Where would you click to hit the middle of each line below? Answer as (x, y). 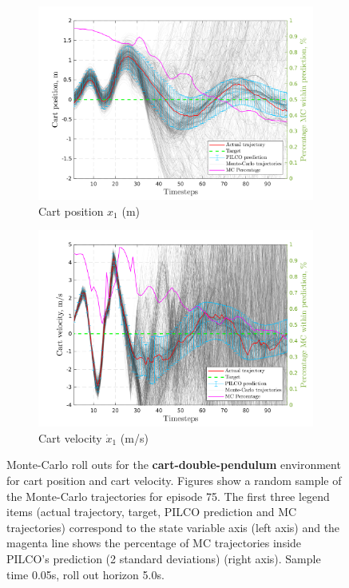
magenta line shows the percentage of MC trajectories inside (154, 543)
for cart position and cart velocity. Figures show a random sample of (174, 480)
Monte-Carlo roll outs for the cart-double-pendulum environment (174, 465)
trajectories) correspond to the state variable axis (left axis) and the (173, 527)
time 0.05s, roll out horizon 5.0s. (85, 574)
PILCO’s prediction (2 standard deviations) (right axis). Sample (164, 558)
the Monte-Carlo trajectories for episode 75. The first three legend (168, 496)
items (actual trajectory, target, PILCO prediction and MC (152, 512)
